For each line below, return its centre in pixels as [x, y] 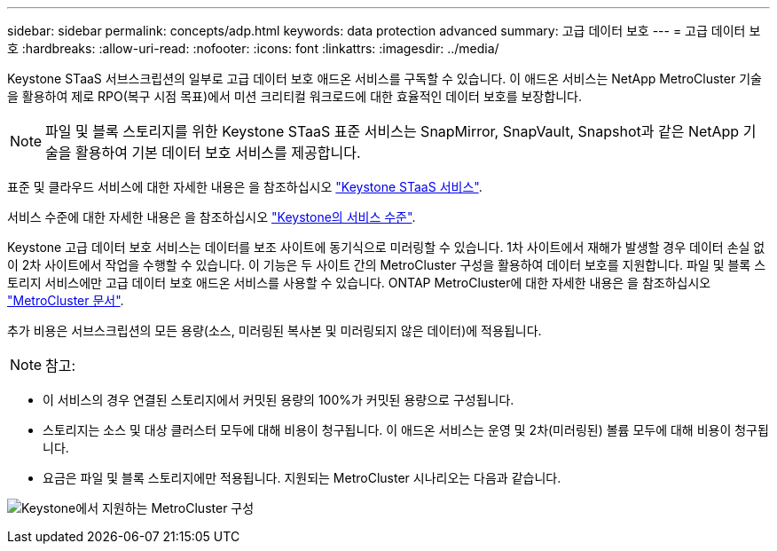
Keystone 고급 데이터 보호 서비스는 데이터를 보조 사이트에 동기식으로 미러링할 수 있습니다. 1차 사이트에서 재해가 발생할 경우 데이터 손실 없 [386, 247]
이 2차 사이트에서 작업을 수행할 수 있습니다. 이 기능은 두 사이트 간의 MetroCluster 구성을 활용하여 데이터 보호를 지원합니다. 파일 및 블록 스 [387, 265]
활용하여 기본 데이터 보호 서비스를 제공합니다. [218, 153]
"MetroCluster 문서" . [66, 300]
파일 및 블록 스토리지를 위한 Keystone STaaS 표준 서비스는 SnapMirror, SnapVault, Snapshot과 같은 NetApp [392, 131]
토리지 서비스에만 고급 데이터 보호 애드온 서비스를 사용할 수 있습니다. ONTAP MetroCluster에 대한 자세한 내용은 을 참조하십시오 [359, 283]
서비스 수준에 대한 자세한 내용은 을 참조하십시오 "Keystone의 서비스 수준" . [212, 217]
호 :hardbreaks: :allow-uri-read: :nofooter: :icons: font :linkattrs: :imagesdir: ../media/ [253, 48]
